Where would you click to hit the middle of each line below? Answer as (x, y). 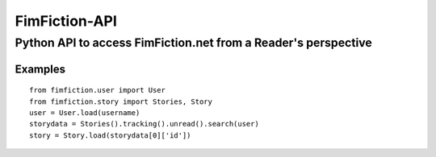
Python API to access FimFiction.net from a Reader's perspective (194, 43)
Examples (40, 69)
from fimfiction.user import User (97, 90)
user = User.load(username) (85, 113)
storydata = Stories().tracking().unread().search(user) (145, 124)
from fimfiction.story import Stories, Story (121, 101)
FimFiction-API (66, 21)
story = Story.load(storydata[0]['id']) (110, 135)
